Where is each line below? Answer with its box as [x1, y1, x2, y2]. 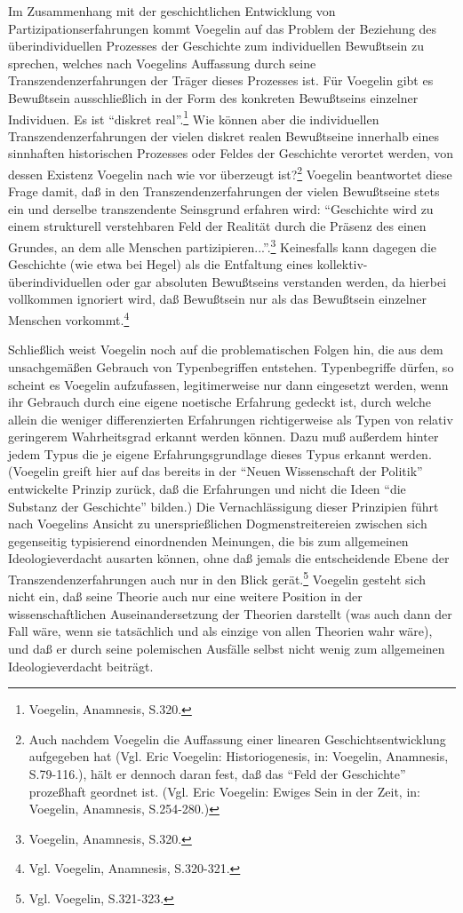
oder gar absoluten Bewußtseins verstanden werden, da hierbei [106, 272, 447, 290]
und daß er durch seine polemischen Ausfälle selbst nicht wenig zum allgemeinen [8, 639, 445, 658]
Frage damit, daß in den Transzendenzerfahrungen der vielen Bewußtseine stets [8, 182, 440, 201]
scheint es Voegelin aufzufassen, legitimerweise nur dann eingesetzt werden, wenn [8, 375, 449, 393]
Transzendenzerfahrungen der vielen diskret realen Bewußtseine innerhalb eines [8, 126, 439, 145]
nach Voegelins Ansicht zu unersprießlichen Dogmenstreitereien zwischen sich [8, 514, 427, 533]
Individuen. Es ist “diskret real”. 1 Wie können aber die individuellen [8, 107, 379, 128]
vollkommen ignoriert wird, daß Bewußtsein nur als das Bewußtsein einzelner [8, 290, 427, 308]
